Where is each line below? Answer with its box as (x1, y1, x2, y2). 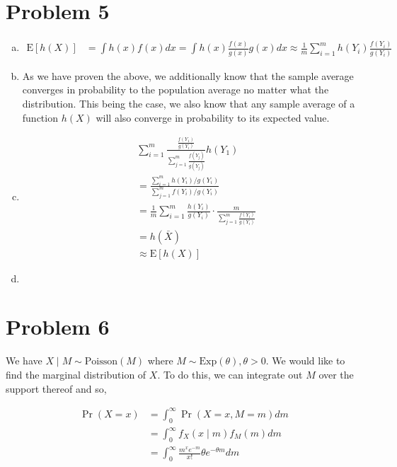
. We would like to (265, 353, 345, 368)
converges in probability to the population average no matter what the (22, 82, 329, 97)
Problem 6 (6, 312, 110, 341)
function (22, 110, 58, 125)
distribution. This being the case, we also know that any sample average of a (22, 96, 355, 110)
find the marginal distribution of (6, 367, 146, 381)
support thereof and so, (6, 381, 107, 396)
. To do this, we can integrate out (157, 367, 303, 381)
